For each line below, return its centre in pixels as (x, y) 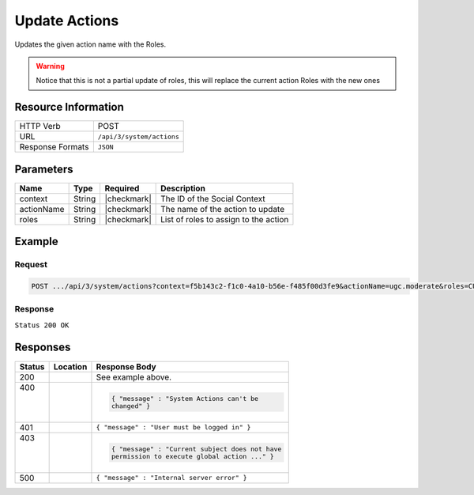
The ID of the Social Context (213, 198)
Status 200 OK (42, 325)
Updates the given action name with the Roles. (90, 44)
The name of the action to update (223, 209)
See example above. (134, 377)
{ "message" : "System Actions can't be (185, 398)
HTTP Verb (40, 127)
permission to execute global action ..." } (192, 456)
